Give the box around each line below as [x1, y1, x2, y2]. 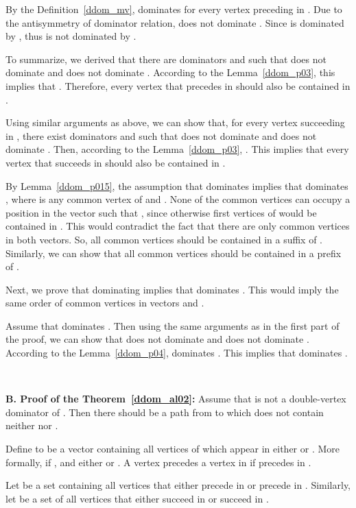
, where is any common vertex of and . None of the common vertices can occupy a [5, 192, 351, 206]
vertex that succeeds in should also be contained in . [5, 155, 226, 169]
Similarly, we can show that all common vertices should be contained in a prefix [5, 245, 342, 260]
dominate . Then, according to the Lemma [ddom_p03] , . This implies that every [5, 142, 349, 156]
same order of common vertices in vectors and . [5, 295, 204, 310]
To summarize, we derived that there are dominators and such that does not [5, 51, 327, 66]
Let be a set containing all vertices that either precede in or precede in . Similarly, [5, 478, 351, 492]
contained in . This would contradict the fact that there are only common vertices [5, 219, 350, 233]
